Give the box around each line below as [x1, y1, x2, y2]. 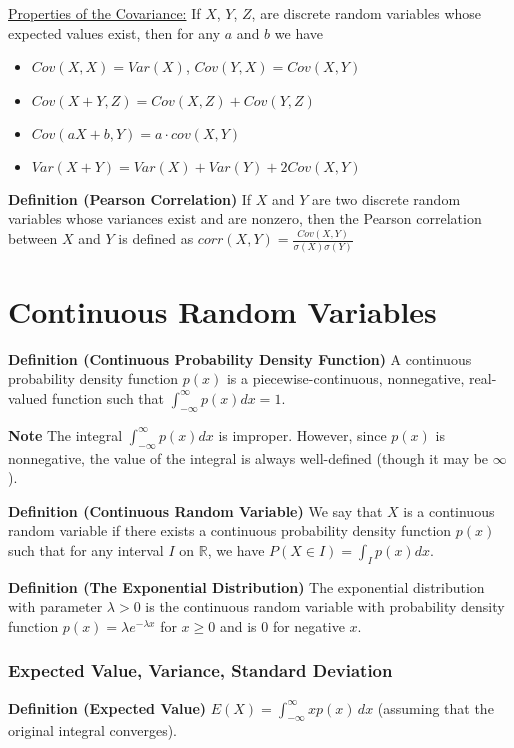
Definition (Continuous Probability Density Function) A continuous [8, 348, 472, 369]
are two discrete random [312, 188, 461, 209]
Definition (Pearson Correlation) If [8, 188, 252, 209]
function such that [51, 387, 165, 408]
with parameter [8, 596, 103, 617]
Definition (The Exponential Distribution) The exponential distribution [8, 576, 485, 597]
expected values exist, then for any [8, 22, 221, 43]
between [8, 228, 58, 249]
